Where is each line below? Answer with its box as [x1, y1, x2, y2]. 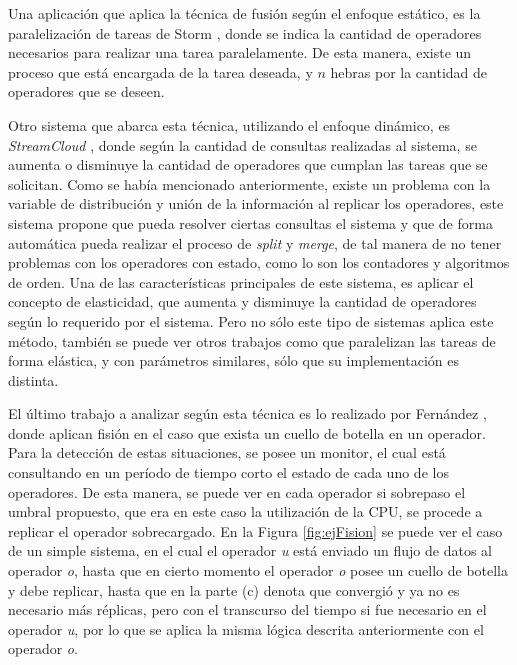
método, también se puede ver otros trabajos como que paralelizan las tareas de [8, 330, 496, 351]
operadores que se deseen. [8, 81, 165, 102]
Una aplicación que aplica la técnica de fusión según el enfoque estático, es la [8, 3, 481, 23]
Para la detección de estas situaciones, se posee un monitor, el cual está [8, 442, 446, 463]
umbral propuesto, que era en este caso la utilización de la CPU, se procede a [8, 501, 483, 522]
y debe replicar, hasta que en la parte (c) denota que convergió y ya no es [8, 579, 460, 600]
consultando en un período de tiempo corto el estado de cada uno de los [8, 462, 449, 483]
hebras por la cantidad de [330, 61, 488, 82]
